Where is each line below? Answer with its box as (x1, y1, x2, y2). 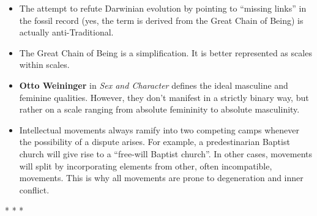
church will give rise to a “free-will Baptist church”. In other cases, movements (19, 147, 313, 160)
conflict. (19, 183, 50, 196)
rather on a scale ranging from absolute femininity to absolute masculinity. (19, 103, 300, 116)
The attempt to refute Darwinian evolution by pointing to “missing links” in (19, 2, 307, 14)
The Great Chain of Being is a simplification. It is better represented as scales (19, 46, 312, 59)
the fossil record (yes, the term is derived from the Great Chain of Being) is (19, 13, 304, 26)
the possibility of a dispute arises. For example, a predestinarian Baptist (19, 135, 290, 148)
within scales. (19, 58, 70, 71)
